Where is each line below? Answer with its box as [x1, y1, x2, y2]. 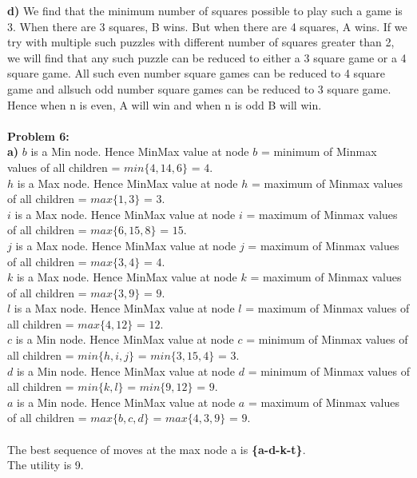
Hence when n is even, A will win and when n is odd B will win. [7, 96, 322, 113]
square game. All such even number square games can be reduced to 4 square [7, 65, 386, 82]
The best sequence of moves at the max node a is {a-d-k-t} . [7, 440, 306, 457]
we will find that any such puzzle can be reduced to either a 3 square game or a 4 [7, 49, 407, 66]
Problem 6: [7, 127, 69, 144]
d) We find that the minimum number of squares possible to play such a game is [7, 2, 403, 18]
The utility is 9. [7, 456, 84, 473]
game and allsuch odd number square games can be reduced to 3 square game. [7, 80, 391, 97]
